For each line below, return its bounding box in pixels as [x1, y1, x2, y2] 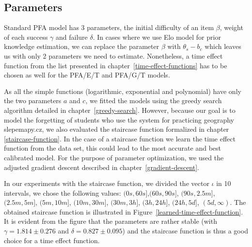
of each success [4, 31, 48, 42]
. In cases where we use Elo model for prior [93, 31, 221, 42]
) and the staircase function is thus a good [122, 226, 248, 236]
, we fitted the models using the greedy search [85, 95, 222, 106]
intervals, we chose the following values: [4, 187, 121, 198]
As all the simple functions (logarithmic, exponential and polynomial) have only [4, 86, 241, 96]
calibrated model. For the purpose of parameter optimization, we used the [4, 152, 224, 162]
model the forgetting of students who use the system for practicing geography [4, 114, 234, 124]
